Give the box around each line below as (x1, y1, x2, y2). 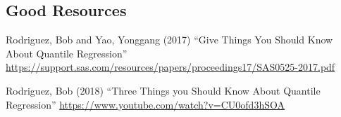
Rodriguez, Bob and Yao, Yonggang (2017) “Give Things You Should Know (6, 32, 333, 47)
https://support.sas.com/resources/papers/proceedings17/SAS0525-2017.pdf (6, 60, 335, 74)
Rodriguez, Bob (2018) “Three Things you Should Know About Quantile (6, 83, 321, 97)
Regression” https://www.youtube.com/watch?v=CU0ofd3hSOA (6, 97, 285, 111)
